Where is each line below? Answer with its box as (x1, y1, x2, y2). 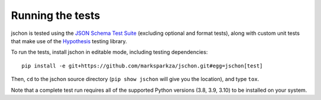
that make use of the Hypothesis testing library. (11, 37, 127, 44)
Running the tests (11, 9, 100, 22)
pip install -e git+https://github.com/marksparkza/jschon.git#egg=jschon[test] (21, 62, 263, 69)
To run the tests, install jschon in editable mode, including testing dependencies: (11, 49, 208, 56)
